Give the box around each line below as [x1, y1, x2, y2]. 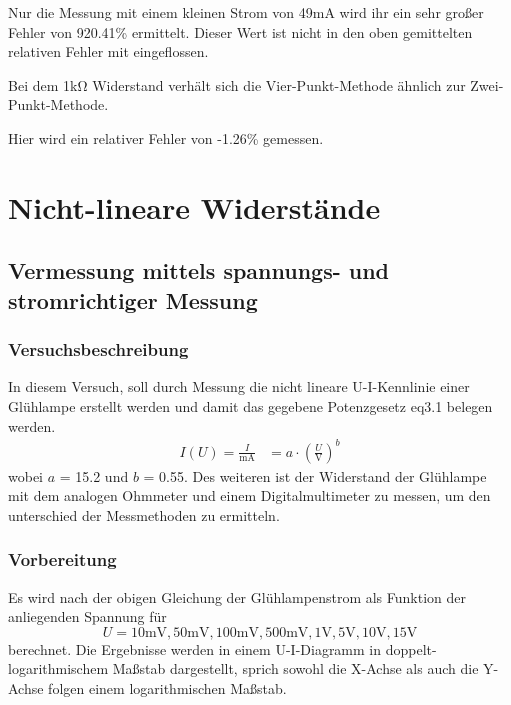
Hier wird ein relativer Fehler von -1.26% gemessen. [8, 127, 324, 148]
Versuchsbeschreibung [8, 337, 189, 362]
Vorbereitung [8, 547, 117, 572]
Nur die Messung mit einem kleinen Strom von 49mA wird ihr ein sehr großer [8, 2, 484, 22]
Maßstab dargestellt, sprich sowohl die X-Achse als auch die [112, 658, 479, 679]
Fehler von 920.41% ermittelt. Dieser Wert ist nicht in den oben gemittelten [8, 21, 473, 42]
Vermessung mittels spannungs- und [8, 255, 390, 286]
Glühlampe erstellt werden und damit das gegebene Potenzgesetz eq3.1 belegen [8, 395, 493, 416]
